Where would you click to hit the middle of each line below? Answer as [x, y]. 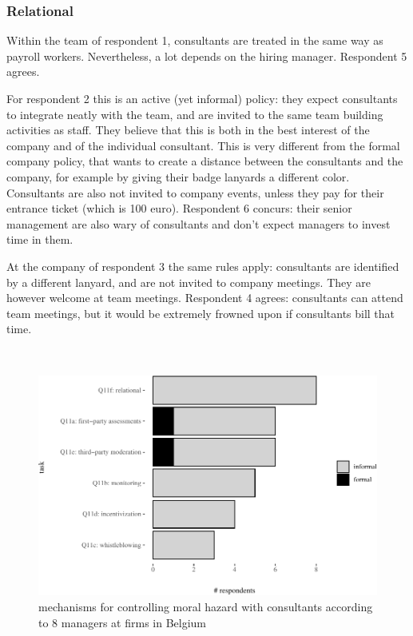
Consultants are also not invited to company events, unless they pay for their [195, 192]
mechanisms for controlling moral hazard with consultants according [206, 606]
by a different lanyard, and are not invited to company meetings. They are [189, 282]
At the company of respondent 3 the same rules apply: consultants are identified [203, 266]
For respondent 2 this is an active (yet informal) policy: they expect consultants [202, 98]
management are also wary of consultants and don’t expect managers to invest [199, 223]
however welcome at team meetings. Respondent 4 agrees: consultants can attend [205, 298]
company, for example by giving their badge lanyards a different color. [178, 176]
